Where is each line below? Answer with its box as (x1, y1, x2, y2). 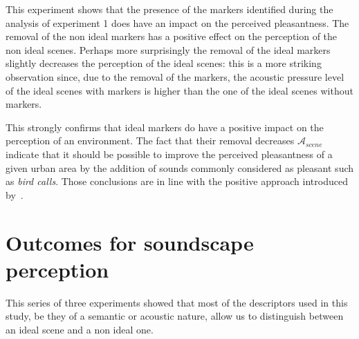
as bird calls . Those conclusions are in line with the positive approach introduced (6, 174, 348, 188)
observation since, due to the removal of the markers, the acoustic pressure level (6, 69, 344, 84)
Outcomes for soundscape (6, 228, 254, 256)
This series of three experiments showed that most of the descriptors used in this (6, 295, 348, 309)
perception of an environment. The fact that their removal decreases (6, 133, 295, 148)
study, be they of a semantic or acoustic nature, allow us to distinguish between (6, 309, 344, 323)
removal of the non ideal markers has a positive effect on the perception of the (6, 29, 338, 43)
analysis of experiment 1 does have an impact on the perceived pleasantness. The (6, 15, 349, 30)
